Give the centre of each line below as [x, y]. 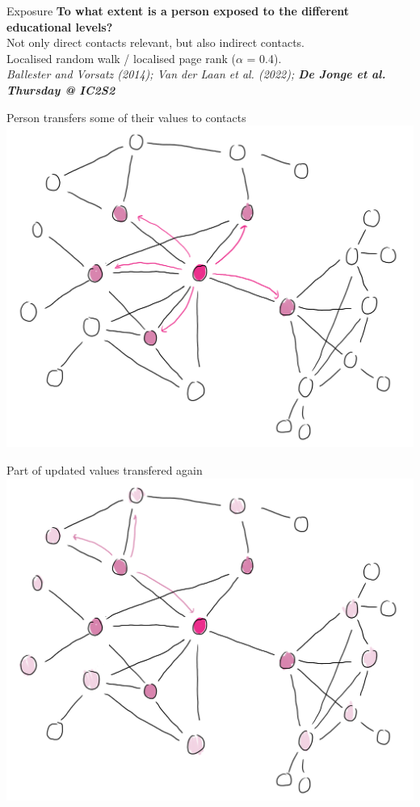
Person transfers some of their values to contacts [126, 117]
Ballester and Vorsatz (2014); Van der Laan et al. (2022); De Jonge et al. [196, 74]
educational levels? [60, 26]
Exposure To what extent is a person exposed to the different [178, 11]
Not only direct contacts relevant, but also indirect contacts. [155, 42]
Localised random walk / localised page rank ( [121, 58]
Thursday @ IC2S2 [61, 89]
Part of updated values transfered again [105, 469]
